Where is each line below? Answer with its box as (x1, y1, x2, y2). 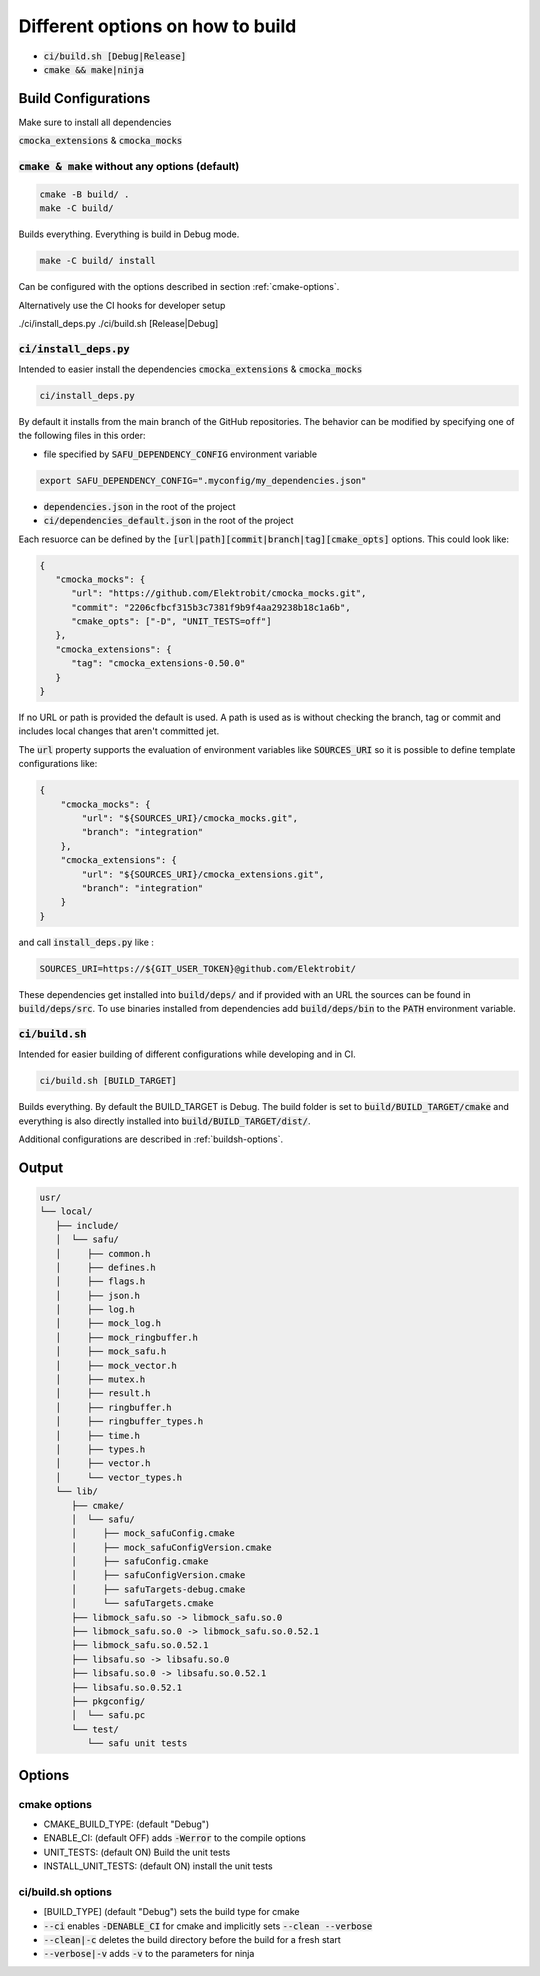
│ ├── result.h (55, 1388, 151, 1399)
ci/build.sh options (18, 1885, 112, 1899)
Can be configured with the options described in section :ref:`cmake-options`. (18, 281, 340, 293)
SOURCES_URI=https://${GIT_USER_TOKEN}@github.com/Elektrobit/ (39, 963, 357, 974)
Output (18, 1159, 64, 1176)
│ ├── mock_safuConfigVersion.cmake (71, 1541, 272, 1553)
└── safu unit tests (86, 1738, 188, 1749)
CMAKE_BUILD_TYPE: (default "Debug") (43, 1818, 210, 1830)
